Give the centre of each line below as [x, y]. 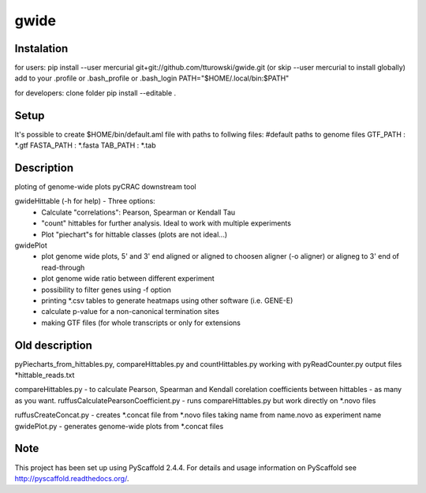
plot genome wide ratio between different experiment [128, 278]
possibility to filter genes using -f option [106, 289]
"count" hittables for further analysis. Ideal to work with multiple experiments [166, 223]
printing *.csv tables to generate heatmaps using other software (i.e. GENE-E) [167, 301]
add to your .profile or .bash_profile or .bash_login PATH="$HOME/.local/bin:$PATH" [152, 78]
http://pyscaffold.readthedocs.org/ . [72, 478]
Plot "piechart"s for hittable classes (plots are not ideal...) [135, 234]
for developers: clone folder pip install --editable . [95, 93]
